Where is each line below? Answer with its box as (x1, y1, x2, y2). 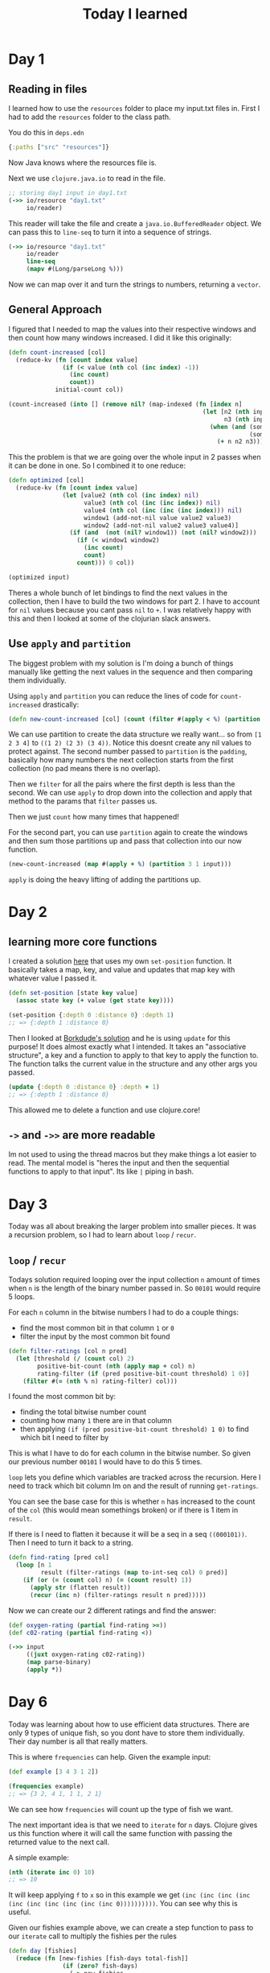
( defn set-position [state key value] (8, 989, 138, 997)
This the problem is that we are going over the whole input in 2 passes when (8, 452, 261, 462)
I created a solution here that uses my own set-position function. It (8, 956, 232, 966)
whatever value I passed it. (8, 973, 98, 983)
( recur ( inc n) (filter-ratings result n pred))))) (29, 1591, 207, 1599)
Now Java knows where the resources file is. (8, 158, 157, 167)
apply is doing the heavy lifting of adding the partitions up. (8, 875, 202, 885)
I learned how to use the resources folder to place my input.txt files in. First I (8, 104, 260, 113)
